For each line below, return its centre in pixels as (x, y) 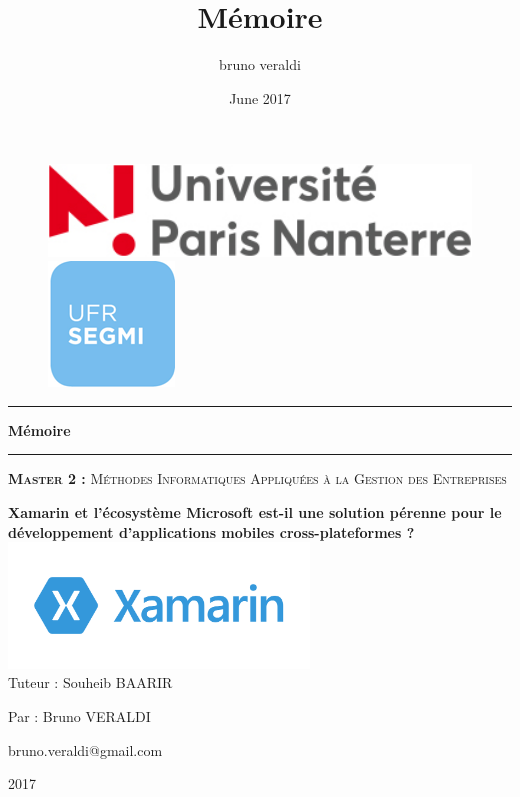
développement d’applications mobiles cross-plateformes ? (211, 531)
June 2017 (260, 97)
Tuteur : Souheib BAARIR (90, 682)
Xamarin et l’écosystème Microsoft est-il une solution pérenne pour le (255, 512)
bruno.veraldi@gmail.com (85, 749)
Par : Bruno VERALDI (79, 716)
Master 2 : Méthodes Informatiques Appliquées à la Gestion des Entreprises (257, 478)
